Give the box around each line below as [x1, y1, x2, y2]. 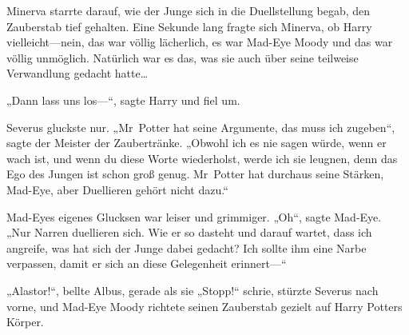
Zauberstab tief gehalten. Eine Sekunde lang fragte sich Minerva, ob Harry [6, 18, 372, 34]
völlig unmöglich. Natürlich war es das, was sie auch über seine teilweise [6, 49, 359, 66]
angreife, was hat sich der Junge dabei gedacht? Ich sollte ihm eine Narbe [6, 239, 367, 256]
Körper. [6, 313, 44, 330]
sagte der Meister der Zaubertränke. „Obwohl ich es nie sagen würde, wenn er [6, 134, 387, 151]
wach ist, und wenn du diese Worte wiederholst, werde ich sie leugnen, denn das [6, 150, 398, 166]
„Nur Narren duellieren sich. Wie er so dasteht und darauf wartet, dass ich [6, 224, 372, 241]
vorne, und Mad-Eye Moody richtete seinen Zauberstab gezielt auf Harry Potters [6, 297, 403, 314]
